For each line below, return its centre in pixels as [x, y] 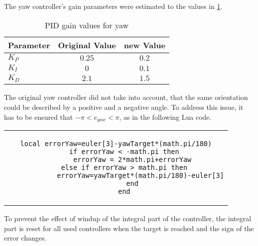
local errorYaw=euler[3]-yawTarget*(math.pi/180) [116, 144]
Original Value [87, 45]
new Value [144, 45]
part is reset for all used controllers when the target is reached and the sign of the [129, 228]
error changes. [25, 238]
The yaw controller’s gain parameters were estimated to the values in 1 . [113, 6]
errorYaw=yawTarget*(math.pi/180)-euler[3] [140, 176]
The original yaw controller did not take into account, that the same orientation [126, 97]
